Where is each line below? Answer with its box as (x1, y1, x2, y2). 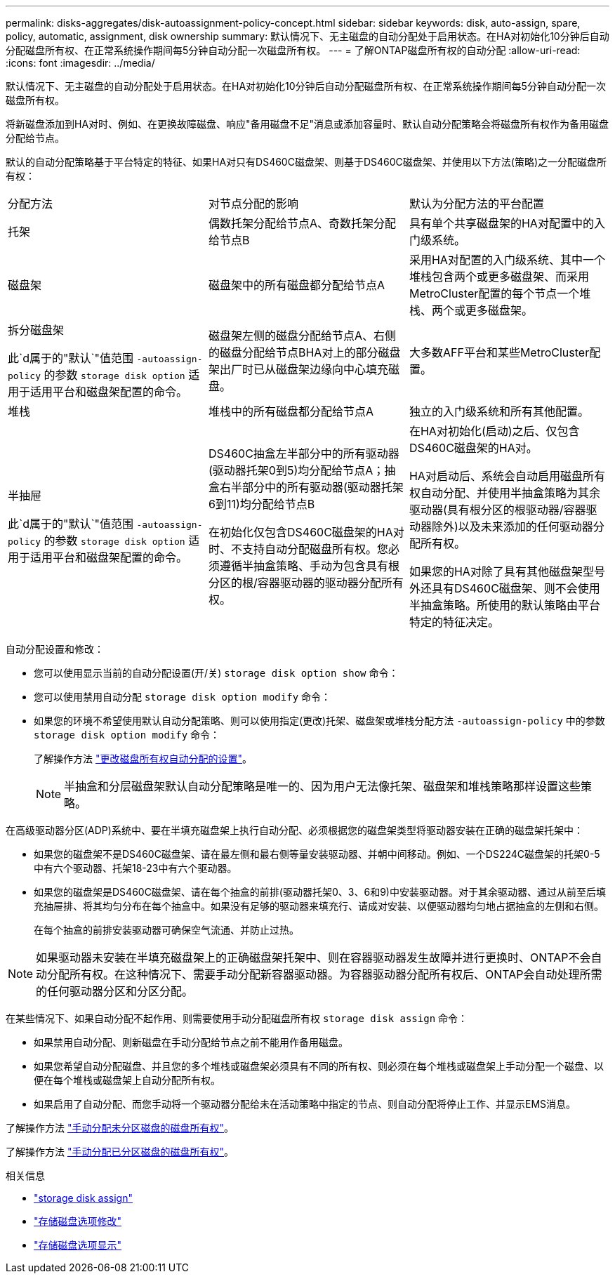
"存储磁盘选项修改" (34, 1215, 122, 1227)
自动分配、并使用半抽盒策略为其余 (420, 486, 600, 500)
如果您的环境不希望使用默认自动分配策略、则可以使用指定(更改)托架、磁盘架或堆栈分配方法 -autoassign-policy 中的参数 (34, 715, 605, 727)
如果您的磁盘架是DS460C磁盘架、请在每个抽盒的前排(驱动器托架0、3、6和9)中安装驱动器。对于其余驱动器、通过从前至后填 (34, 886, 606, 898)
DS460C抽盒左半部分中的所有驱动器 (208, 446, 399, 460)
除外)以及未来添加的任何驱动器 (431, 519, 593, 534)
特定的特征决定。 (409, 615, 499, 629)
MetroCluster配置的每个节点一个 (409, 286, 580, 300)
